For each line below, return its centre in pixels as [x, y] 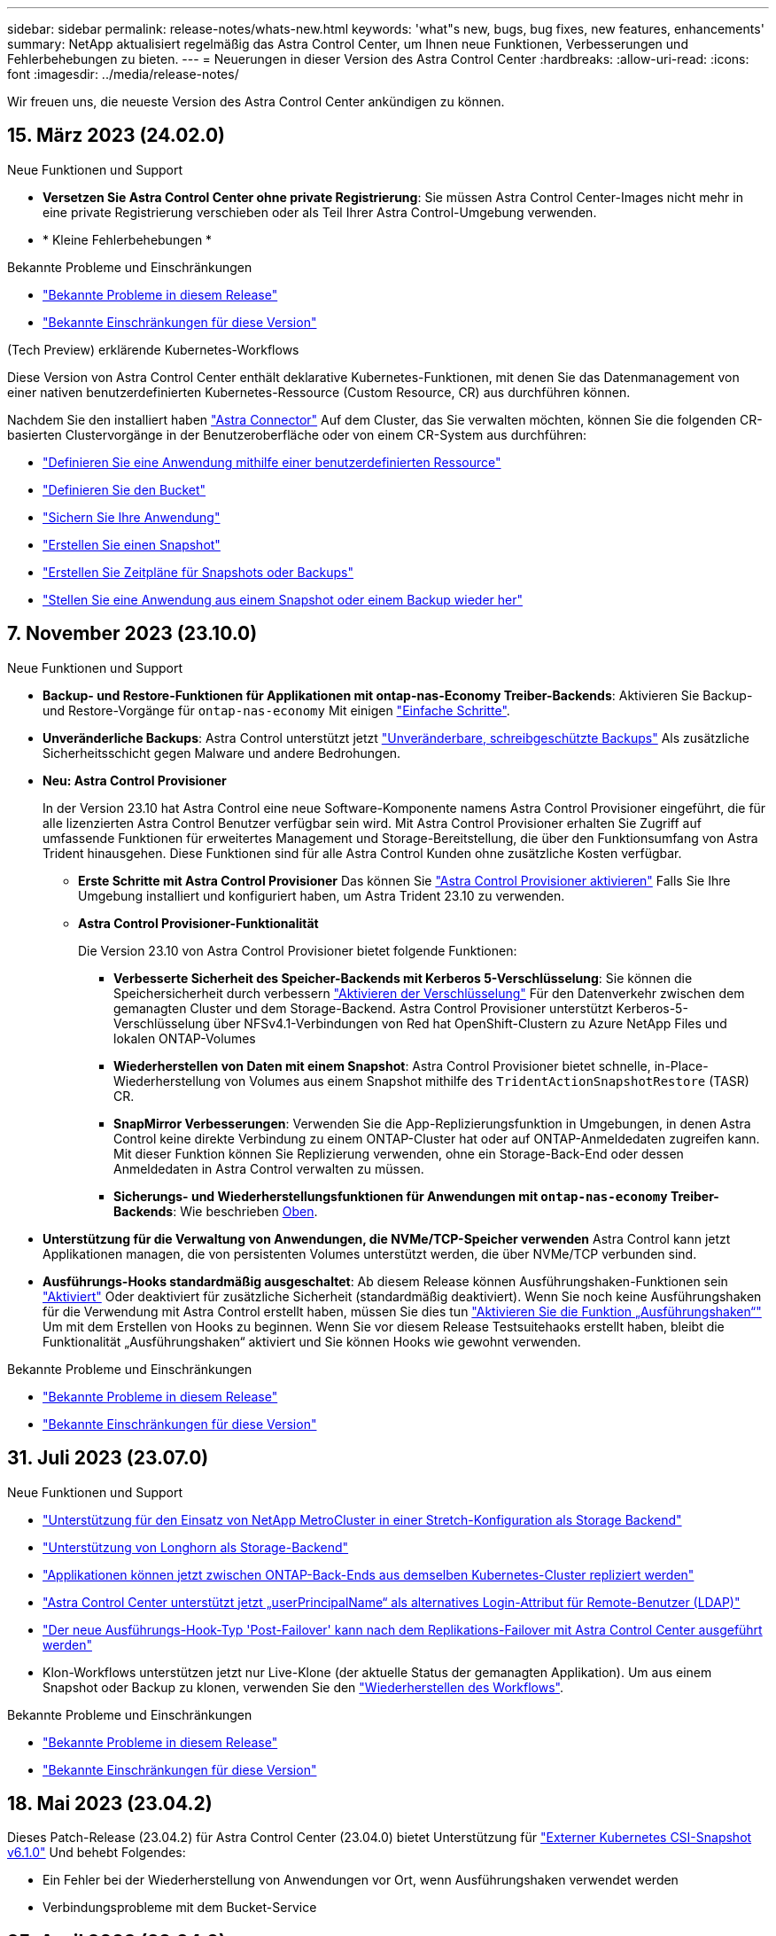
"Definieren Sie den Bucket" [124, 489]
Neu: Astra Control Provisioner [135, 780]
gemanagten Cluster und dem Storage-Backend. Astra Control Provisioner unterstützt [363, 1008]
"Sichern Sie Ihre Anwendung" [132, 517]
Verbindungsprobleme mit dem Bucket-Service [180, 1908]
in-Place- [681, 1066]
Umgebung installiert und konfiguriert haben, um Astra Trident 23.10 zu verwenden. [322, 895]
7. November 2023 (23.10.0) [132, 634]
